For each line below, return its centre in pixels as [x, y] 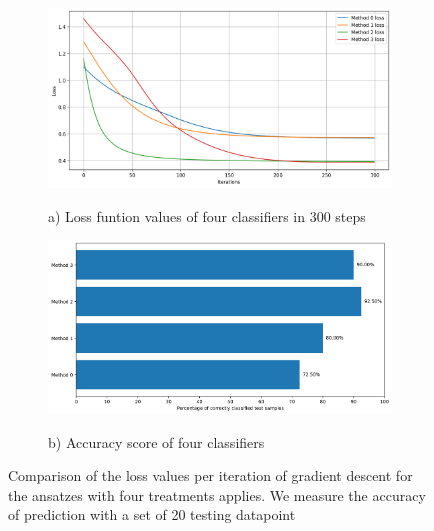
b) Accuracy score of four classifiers [156, 441]
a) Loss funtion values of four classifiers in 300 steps [207, 215]
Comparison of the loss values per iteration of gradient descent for [210, 475]
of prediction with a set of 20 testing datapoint [152, 514]
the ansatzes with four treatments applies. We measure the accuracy [217, 494]
